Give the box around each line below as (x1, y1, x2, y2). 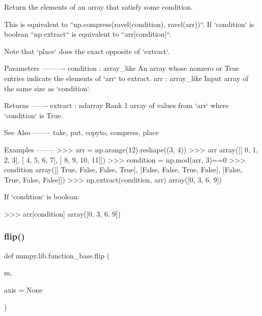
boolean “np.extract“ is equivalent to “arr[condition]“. (4, 29, 171, 39)
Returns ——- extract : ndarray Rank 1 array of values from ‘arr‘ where (4, 100, 229, 111)
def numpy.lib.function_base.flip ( (4, 250, 110, 260)
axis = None (4, 284, 43, 295)
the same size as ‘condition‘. (4, 83, 91, 93)
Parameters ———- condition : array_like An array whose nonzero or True (4, 63, 239, 73)
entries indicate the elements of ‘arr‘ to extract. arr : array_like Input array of (4, 72, 249, 83)
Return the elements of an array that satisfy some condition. (4, 2, 193, 12)
